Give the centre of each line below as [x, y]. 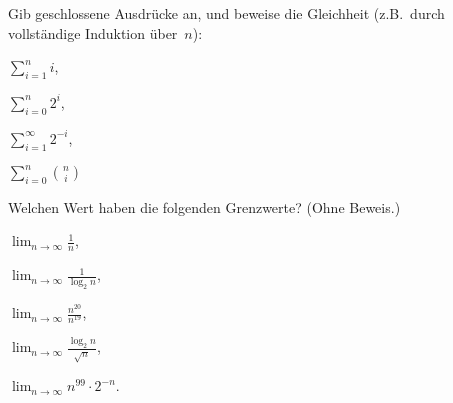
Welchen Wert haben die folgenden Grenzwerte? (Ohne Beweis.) [204, 206]
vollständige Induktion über [93, 32]
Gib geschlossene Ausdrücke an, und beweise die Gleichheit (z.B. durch [226, 13]
